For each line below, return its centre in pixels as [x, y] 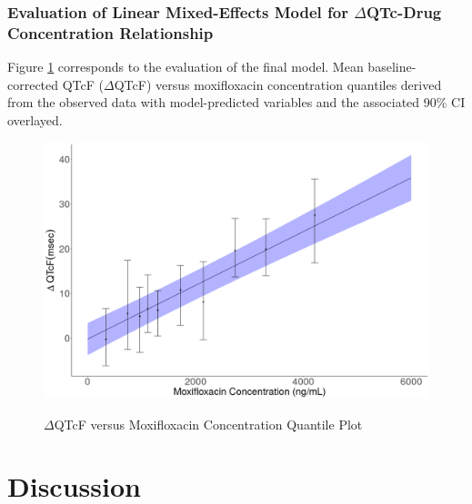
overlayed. [35, 119]
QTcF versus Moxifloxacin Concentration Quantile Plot [208, 424]
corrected [33, 84]
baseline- [392, 67]
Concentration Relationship [110, 32]
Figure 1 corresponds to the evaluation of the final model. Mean [186, 67]
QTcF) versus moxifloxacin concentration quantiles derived [278, 84]
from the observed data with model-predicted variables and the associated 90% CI [236, 102]
